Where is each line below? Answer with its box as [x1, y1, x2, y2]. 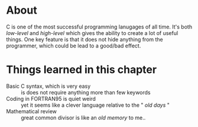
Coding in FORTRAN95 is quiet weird [6, 95, 96, 102]
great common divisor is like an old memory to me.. [21, 114, 146, 121]
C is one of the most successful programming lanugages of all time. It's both [6, 23, 193, 30]
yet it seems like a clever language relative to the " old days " [21, 101, 170, 109]
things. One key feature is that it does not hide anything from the [6, 36, 164, 43]
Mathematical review [6, 107, 57, 115]
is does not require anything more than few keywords [21, 88, 151, 96]
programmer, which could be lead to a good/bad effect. [6, 42, 141, 49]
